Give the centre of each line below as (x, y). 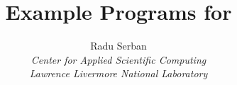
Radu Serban (118, 46)
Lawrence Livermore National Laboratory (118, 73)
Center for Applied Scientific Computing (118, 59)
